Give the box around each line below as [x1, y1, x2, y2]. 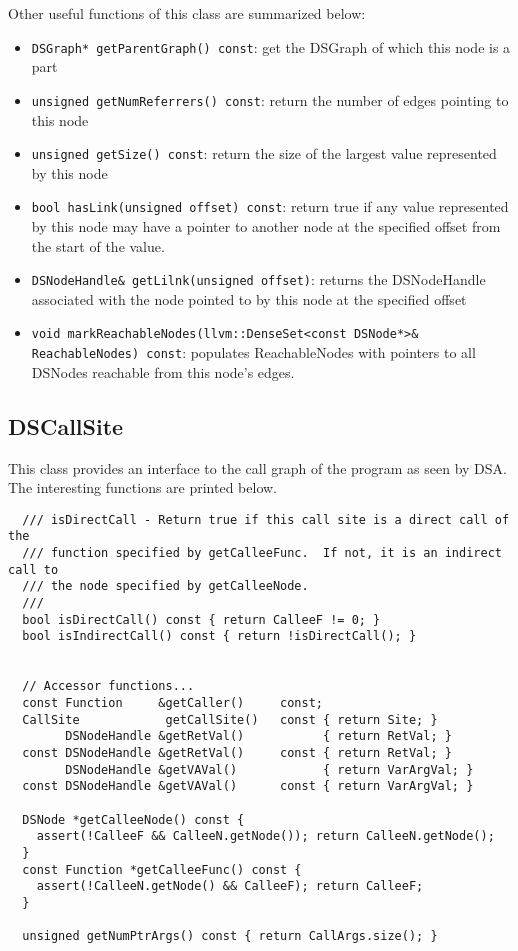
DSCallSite [8, 410, 124, 441]
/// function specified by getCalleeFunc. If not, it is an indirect [22, 546, 502, 561]
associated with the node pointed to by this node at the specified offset [31, 288, 467, 309]
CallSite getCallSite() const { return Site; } [22, 712, 438, 727]
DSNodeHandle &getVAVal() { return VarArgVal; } [65, 762, 474, 777]
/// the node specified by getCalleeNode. [22, 579, 309, 594]
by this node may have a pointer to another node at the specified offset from [31, 216, 501, 236]
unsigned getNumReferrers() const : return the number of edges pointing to [31, 89, 509, 110]
